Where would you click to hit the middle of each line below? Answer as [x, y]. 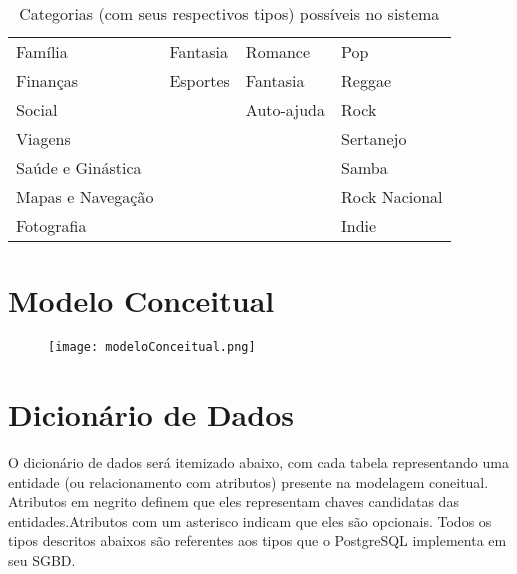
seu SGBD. [42, 559]
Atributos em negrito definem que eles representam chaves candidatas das [233, 501]
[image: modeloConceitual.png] [152, 347]
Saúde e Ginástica [79, 167]
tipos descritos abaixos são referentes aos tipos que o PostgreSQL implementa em [257, 540]
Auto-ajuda [285, 109]
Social [37, 109]
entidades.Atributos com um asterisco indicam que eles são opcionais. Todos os [250, 520]
